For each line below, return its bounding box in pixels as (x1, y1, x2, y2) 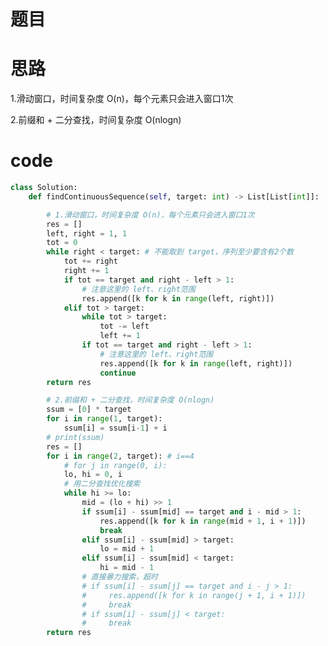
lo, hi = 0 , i (63, 470, 123, 480)
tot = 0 (46, 238, 78, 248)
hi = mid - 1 (99, 563, 155, 573)
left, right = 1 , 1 (46, 228, 128, 239)
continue (99, 368, 137, 378)
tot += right (63, 256, 118, 267)
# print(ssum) (46, 432, 105, 442)
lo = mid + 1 (99, 544, 155, 554)
